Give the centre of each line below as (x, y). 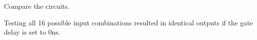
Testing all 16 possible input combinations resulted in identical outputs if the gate (128, 22)
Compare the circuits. (37, 6)
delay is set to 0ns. (32, 32)
